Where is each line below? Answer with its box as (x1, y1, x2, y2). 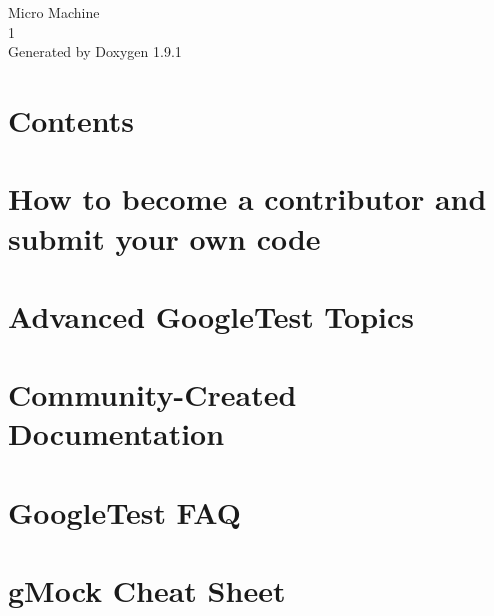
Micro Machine (8, 2, 100, 22)
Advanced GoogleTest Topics (8, 295, 415, 336)
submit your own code (8, 217, 321, 258)
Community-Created (8, 374, 297, 415)
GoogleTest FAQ (8, 491, 241, 532)
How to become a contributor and (8, 178, 487, 219)
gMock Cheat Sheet (8, 570, 286, 611)
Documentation (8, 413, 225, 454)
